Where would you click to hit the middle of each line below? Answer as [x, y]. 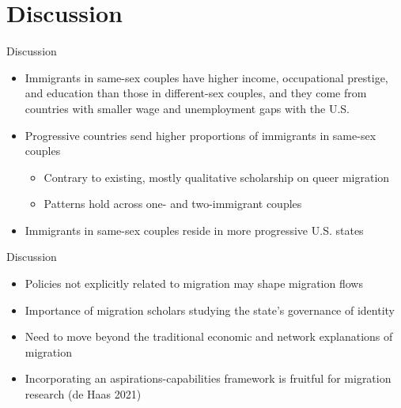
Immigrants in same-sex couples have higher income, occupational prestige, [206, 77]
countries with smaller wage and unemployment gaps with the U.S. [187, 108]
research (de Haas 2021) [83, 394]
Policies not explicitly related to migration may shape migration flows [194, 283]
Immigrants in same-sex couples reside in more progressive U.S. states [194, 230]
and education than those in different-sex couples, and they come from [196, 93]
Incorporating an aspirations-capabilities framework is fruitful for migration [208, 378]
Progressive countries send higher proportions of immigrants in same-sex [200, 135]
